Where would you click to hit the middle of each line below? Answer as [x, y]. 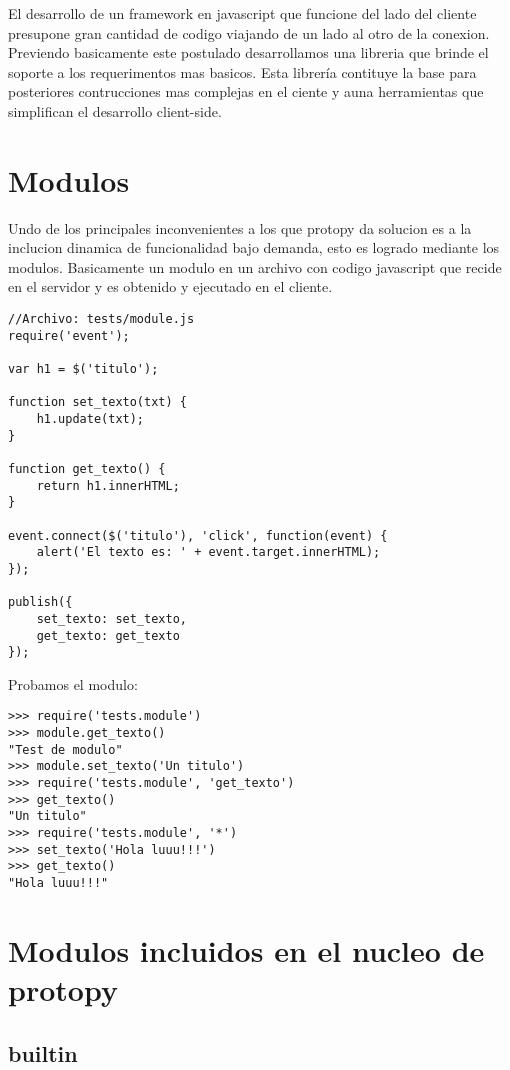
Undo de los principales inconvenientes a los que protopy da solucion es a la [240, 227]
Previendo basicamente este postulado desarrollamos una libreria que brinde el [248, 52]
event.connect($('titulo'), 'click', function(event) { [198, 535]
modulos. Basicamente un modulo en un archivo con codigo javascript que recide [255, 266]
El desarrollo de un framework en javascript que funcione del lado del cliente [242, 13]
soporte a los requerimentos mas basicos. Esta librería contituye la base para [242, 71]
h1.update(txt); [90, 419]
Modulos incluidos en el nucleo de [246, 949]
